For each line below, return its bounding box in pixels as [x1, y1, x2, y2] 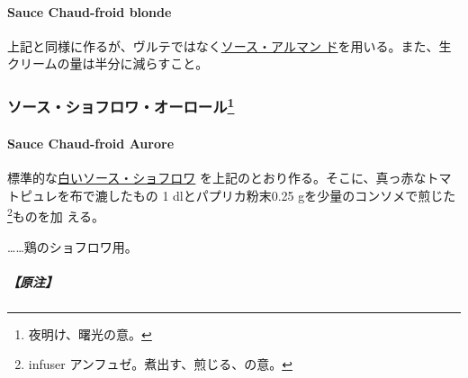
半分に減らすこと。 [94, 54, 209, 73]
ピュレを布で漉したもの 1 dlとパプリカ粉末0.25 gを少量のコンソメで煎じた [19, 185, 456, 204]
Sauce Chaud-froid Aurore [7, 133, 175, 152]
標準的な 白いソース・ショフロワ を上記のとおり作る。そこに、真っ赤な [7, 168, 427, 187]
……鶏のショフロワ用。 [7, 237, 138, 256]
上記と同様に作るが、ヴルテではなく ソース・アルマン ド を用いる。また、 [7, 36, 439, 55]
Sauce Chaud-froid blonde [7, 2, 172, 21]
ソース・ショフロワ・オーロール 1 [7, 93, 235, 118]
